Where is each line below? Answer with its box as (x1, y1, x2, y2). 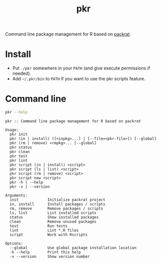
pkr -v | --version (9, 184, 50, 189)
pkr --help (5, 110, 28, 115)
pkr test (9, 153, 28, 159)
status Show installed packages (9, 215, 99, 220)
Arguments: (5, 193, 28, 198)
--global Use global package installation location (9, 245, 137, 250)
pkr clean (9, 149, 30, 154)
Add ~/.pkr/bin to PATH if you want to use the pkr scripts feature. (12, 76, 146, 82)
